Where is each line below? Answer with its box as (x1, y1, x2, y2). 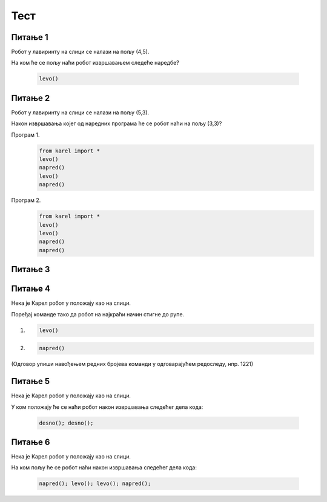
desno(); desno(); (39, 419, 94, 426)
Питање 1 (11, 32, 48, 42)
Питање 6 (11, 437, 50, 447)
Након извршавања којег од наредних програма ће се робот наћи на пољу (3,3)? (11, 120, 222, 127)
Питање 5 (11, 376, 50, 386)
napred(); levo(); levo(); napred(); (39, 480, 151, 487)
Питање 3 (11, 264, 50, 275)
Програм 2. (11, 197, 41, 204)
